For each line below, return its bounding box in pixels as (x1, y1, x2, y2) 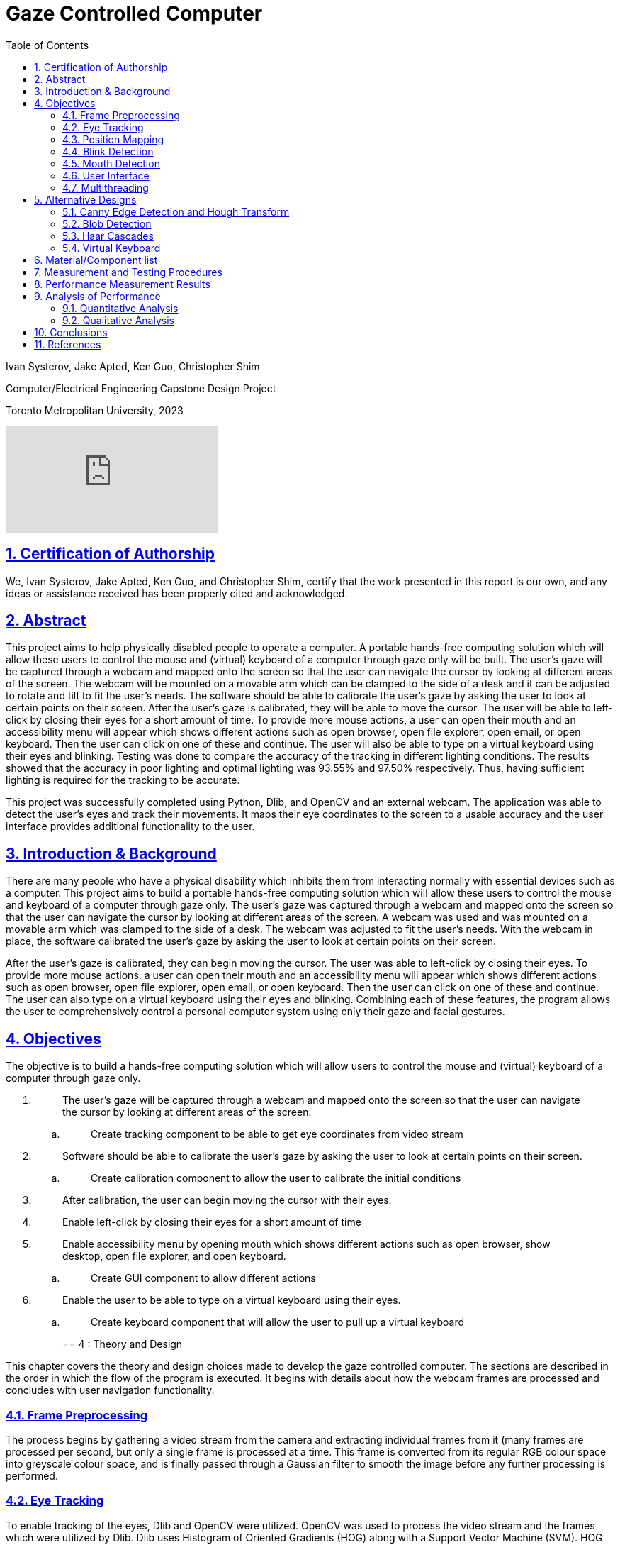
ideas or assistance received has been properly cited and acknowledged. (6, 587, 348, 599)
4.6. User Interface (62, 169, 150, 182)
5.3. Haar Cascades (62, 229, 154, 242)
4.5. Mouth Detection (62, 157, 160, 170)
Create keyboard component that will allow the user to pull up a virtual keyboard (91, 1316, 464, 1329)
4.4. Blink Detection (62, 145, 154, 157)
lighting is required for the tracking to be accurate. (6, 774, 240, 787)
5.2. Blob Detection (62, 217, 152, 230)
